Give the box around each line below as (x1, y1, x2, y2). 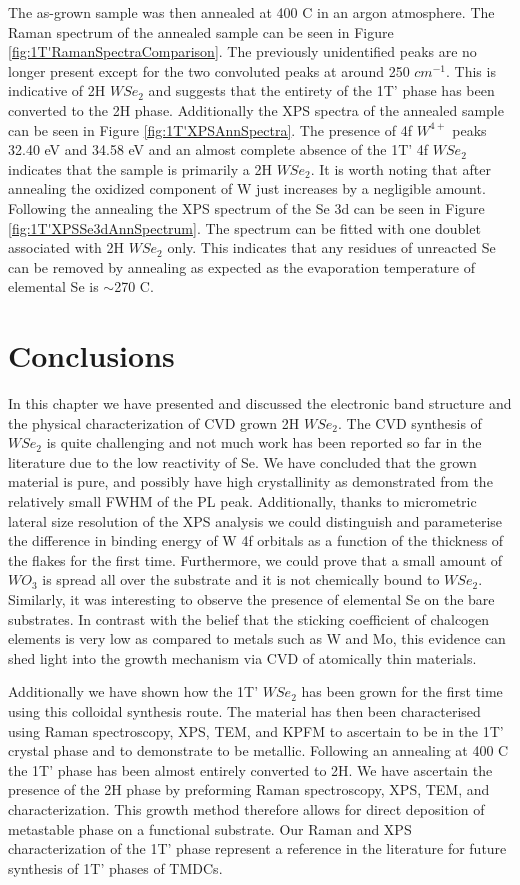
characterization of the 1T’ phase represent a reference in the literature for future (8, 838, 507, 859)
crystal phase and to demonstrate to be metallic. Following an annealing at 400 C (8, 740, 509, 761)
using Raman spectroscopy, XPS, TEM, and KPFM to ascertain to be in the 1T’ (8, 720, 504, 741)
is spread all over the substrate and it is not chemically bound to (42, 569, 440, 590)
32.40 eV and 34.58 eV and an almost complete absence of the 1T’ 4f (8, 139, 429, 160)
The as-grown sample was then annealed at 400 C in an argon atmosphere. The (8, 2, 495, 22)
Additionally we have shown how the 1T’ (8, 681, 259, 702)
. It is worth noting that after (310, 158, 491, 179)
